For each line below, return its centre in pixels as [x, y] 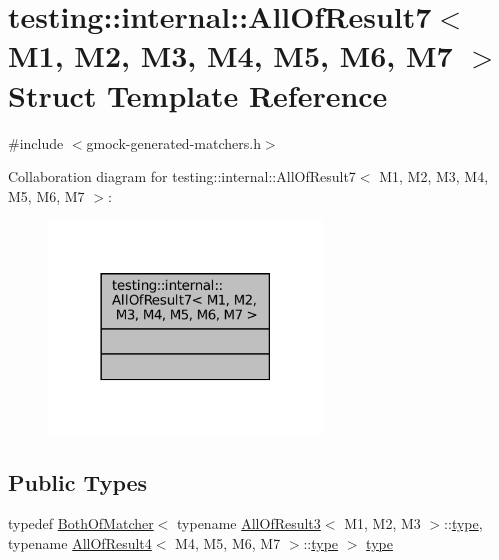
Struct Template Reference [198, 94]
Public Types [78, 481]
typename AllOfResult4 [80, 543]
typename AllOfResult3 [249, 523]
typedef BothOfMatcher [81, 523]
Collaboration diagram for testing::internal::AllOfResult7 [182, 176]
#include [36, 142]
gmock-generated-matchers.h [173, 142]
